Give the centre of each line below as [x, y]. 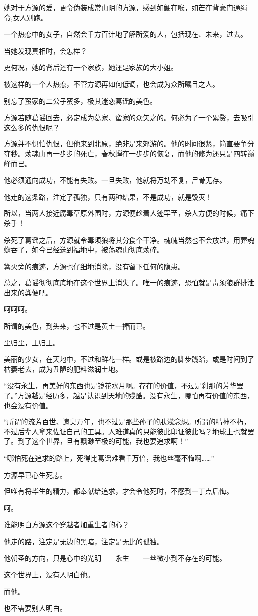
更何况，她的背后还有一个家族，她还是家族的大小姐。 [91, 67]
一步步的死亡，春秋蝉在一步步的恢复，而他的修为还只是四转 [150, 153]
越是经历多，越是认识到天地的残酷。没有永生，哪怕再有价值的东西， [143, 395]
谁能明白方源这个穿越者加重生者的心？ [66, 524]
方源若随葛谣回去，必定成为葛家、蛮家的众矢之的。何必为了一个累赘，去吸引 [129, 117]
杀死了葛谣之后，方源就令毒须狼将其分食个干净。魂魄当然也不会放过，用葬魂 [129, 240]
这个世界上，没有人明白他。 [49, 575]
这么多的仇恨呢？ [32, 127]
